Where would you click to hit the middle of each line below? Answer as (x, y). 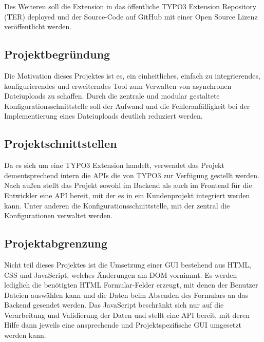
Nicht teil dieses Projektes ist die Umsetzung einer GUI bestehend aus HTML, (128, 264)
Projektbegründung (57, 54)
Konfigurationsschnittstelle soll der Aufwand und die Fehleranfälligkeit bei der (127, 106)
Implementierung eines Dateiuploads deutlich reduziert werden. (103, 116)
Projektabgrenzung (56, 243)
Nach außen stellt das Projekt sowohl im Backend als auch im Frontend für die (128, 185)
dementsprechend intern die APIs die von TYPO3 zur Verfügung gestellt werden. (132, 175)
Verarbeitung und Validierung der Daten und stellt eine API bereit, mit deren (127, 315)
